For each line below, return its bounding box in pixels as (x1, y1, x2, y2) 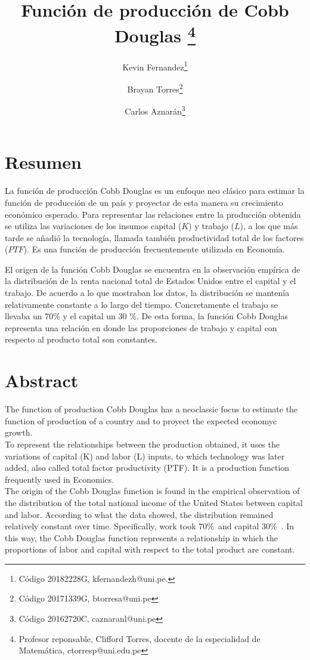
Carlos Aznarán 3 (125, 103, 185, 117)
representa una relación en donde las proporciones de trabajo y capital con (5, 321, 277, 334)
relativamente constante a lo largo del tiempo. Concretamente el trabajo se (5, 298, 278, 310)
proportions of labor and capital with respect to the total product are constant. (5, 543, 295, 556)
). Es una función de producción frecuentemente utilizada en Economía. (23, 243, 285, 255)
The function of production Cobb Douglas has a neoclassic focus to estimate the (5, 403, 298, 415)
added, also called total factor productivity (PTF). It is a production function (5, 461, 290, 474)
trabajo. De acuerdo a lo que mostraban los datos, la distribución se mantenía (5, 286, 290, 299)
